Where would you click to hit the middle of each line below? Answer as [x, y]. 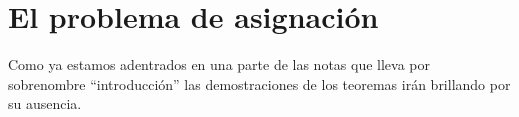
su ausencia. [45, 103]
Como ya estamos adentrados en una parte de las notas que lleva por [219, 64]
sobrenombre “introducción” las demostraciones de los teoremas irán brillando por [259, 83]
